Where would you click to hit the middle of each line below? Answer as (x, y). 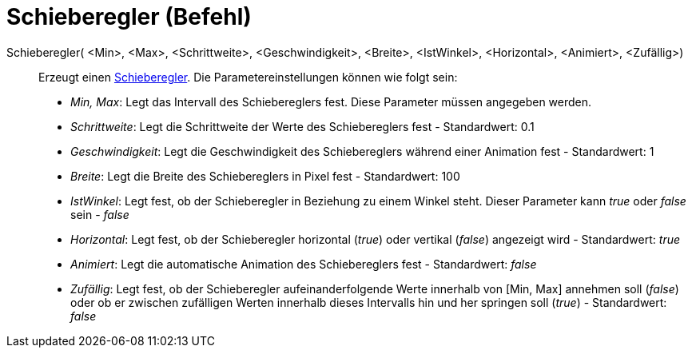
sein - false (100, 214)
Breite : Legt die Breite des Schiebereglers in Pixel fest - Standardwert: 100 (265, 176)
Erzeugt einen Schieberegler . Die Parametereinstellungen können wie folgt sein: (248, 77)
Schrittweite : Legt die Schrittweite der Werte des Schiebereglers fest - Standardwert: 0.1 (302, 126)
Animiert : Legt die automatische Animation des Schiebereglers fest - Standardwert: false (304, 264)
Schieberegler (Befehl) (129, 17)
